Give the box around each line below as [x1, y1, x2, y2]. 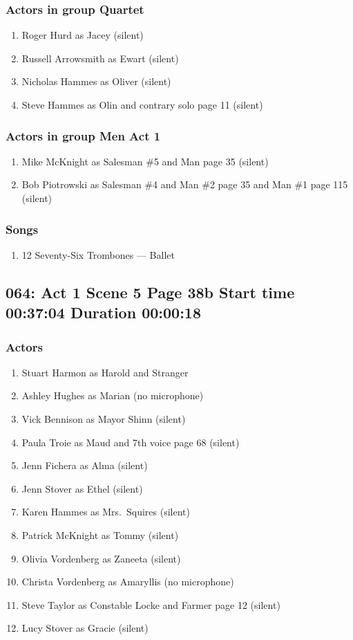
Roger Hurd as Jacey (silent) [21, 28, 144, 42]
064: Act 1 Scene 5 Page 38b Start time [6, 281, 295, 302]
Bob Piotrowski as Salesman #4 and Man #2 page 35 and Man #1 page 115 [21, 177, 348, 192]
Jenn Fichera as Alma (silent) [21, 458, 148, 473]
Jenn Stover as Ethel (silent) [21, 481, 143, 495]
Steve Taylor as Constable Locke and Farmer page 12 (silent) [21, 597, 280, 612]
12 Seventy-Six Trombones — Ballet [21, 247, 175, 262]
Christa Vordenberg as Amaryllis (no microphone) [21, 574, 234, 589]
